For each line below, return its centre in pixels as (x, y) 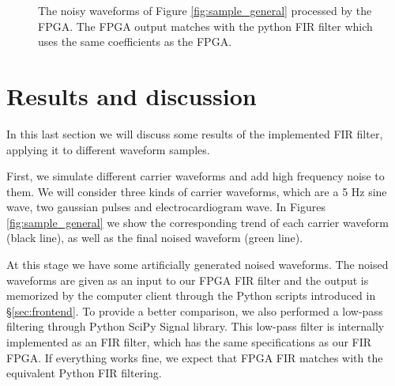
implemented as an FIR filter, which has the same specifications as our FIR (189, 342)
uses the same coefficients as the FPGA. (135, 42)
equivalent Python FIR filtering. (84, 373)
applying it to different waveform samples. (108, 149)
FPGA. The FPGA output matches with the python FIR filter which (205, 26)
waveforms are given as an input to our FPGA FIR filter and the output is (188, 280)
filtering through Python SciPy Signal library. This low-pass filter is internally (196, 326)
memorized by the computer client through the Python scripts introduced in (191, 295)
